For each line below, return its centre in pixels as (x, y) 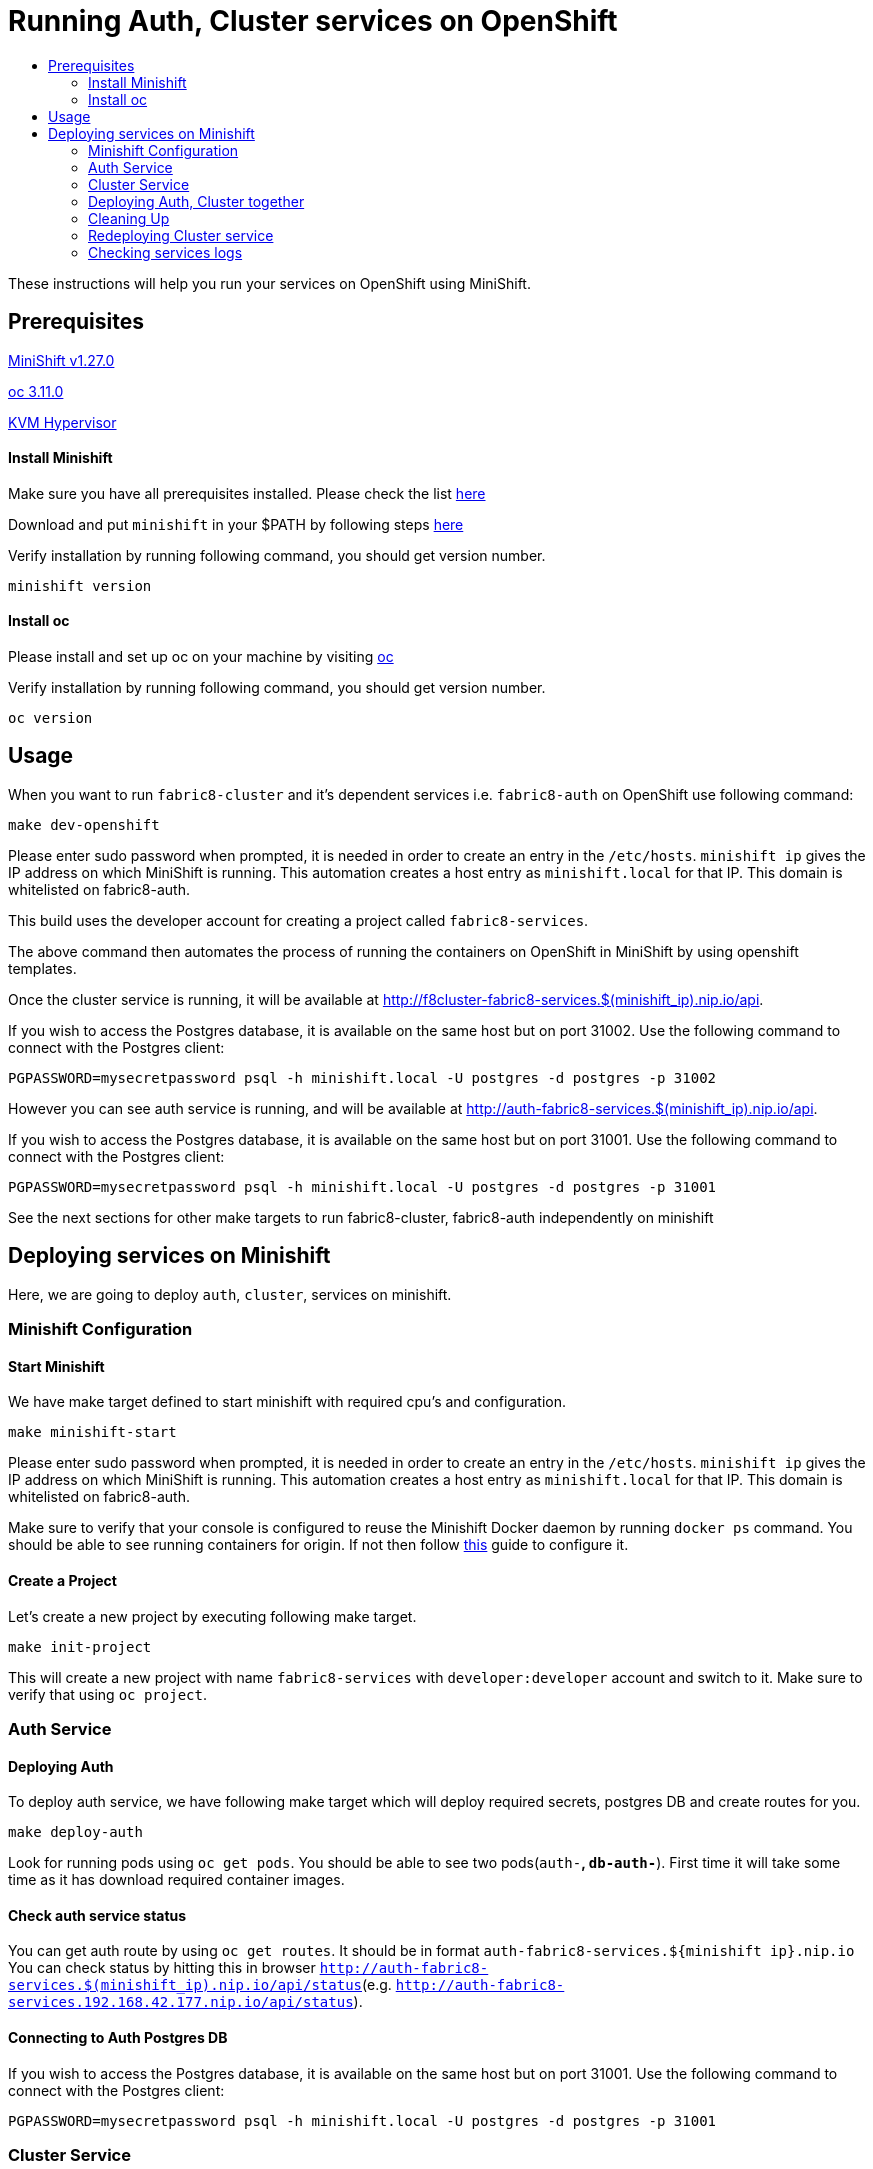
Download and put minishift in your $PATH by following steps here (236, 524)
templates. (42, 968)
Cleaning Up (129, 218)
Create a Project (62, 1580)
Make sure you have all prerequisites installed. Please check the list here (247, 493)
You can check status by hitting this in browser (162, 1968)
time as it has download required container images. (176, 1880)
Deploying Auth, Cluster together (196, 201)
